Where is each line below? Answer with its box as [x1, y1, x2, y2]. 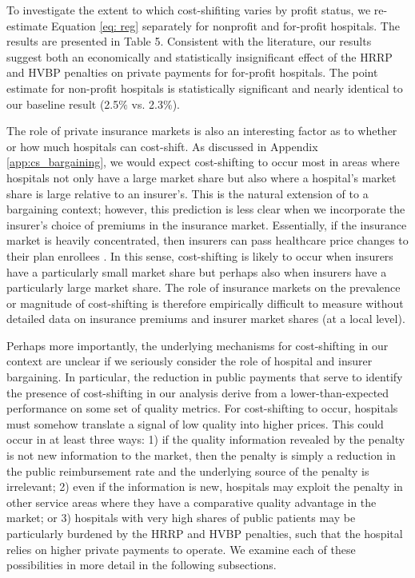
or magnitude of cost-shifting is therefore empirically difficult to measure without [6, 294, 404, 311]
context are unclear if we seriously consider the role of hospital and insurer [6, 353, 373, 369]
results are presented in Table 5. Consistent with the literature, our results [6, 33, 372, 50]
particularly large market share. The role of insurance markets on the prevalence [6, 279, 401, 296]
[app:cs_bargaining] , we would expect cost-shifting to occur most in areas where [6, 153, 400, 170]
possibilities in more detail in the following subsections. [6, 556, 277, 573]
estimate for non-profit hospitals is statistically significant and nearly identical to [6, 79, 403, 96]
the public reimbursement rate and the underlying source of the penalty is [6, 462, 369, 479]
